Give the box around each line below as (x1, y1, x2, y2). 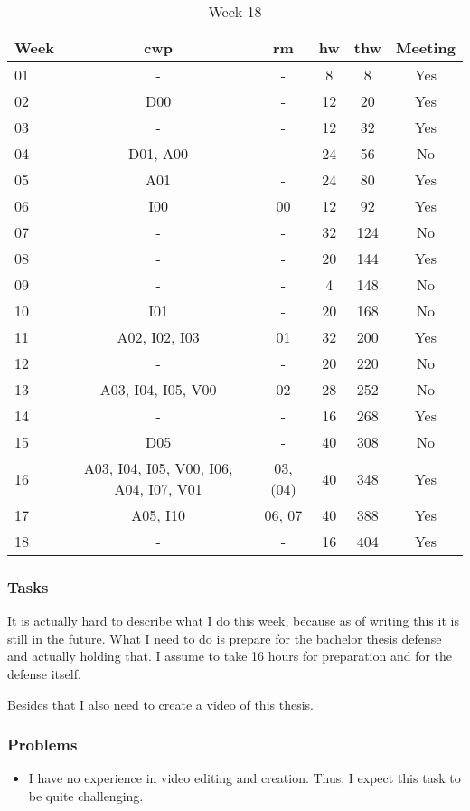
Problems (7, 733, 78, 756)
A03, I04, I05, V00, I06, (83, 457, 233, 478)
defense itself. (7, 665, 81, 683)
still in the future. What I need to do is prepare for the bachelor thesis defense (7, 628, 442, 647)
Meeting (395, 37, 456, 58)
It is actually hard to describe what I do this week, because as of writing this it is (7, 611, 459, 630)
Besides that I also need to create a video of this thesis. (7, 694, 314, 713)
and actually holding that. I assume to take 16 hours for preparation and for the (7, 646, 453, 665)
